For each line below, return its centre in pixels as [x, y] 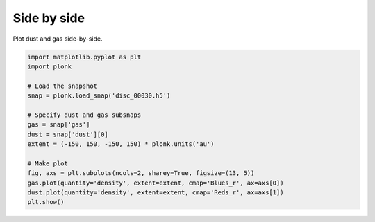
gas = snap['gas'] [59, 125]
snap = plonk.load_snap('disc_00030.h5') [99, 96]
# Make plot [48, 163]
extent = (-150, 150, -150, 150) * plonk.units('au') [121, 144]
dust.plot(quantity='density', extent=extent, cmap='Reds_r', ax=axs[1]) [156, 193]
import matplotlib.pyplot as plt [84, 57]
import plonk [50, 66]
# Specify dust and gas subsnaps [84, 115]
